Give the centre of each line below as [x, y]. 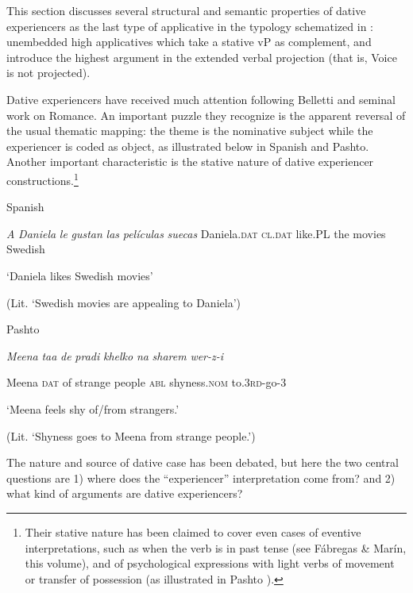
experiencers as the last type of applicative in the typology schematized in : [190, 26]
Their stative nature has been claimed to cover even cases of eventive [193, 531]
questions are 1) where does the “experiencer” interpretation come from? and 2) [201, 477]
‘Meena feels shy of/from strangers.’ [93, 408]
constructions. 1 [42, 179]
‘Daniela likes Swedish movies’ [80, 275]
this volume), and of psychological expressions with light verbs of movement [210, 563]
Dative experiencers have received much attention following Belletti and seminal [201, 99]
